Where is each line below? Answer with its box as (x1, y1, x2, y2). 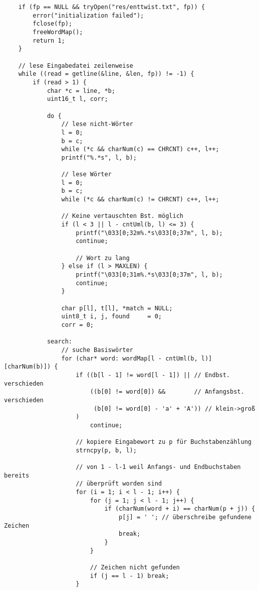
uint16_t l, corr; (47, 95, 108, 103)
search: (47, 338, 73, 345)
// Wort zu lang (76, 254, 130, 262)
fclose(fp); (33, 20, 73, 28)
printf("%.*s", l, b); (61, 154, 137, 161)
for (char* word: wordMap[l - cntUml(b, (61, 354, 198, 362)
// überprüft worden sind (76, 480, 162, 488)
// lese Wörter (61, 171, 112, 178)
